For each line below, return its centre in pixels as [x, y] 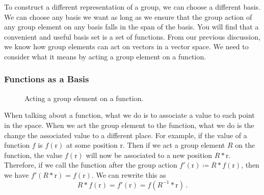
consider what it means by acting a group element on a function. [105, 56]
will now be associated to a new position [149, 155]
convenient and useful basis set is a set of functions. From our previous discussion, [132, 36]
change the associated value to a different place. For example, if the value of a [126, 135]
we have [17, 174]
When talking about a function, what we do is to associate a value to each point [129, 115]
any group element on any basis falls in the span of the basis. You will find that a [131, 27]
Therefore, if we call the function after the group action [91, 165]
